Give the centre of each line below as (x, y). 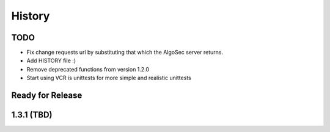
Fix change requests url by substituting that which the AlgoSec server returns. (125, 53)
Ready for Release (47, 96)
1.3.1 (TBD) (32, 115)
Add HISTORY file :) (51, 61)
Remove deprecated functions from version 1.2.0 (88, 69)
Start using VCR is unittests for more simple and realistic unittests (109, 78)
